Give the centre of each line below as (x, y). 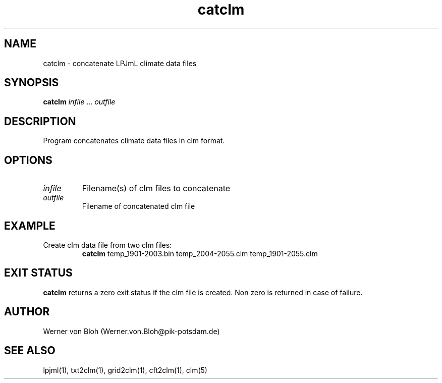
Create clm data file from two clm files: (107, 245)
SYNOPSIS (32, 83)
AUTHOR (27, 312)
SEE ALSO (30, 351)
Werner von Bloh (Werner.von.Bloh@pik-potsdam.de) (131, 331)
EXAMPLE (30, 226)
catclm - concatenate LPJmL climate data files (120, 63)
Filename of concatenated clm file (139, 206)
